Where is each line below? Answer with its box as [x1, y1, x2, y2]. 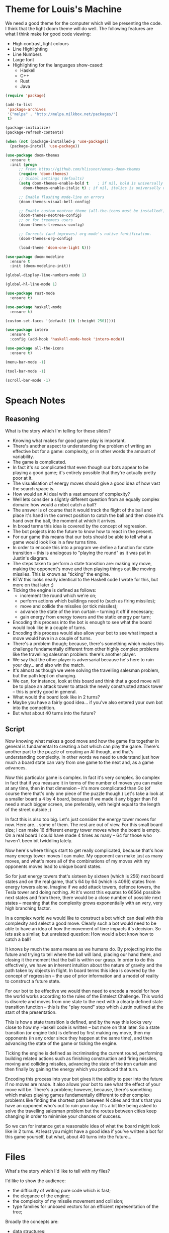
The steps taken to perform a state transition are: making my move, [12, 561, 152, 567]
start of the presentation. [5, 1009, 57, 1015]
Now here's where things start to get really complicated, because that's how [5, 847, 163, 853]
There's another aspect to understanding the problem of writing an [12, 443, 151, 449]
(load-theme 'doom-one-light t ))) [18, 245, 92, 250]
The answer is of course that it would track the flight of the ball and [12, 507, 152, 513]
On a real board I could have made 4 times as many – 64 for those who [5, 832, 152, 838]
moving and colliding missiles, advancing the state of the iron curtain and [5, 1061, 157, 1067]
